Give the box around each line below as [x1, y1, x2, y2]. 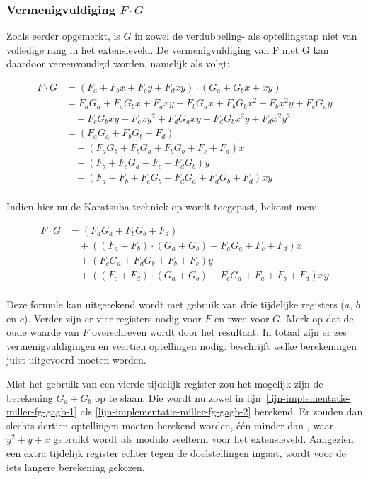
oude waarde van [6, 325, 79, 339]
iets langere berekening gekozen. [6, 459, 145, 474]
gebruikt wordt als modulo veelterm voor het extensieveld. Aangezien [53, 432, 354, 446]
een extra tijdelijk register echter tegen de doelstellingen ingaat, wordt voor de [6, 446, 346, 460]
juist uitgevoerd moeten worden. [6, 352, 146, 367]
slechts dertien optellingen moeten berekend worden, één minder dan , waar [6, 417, 334, 432]
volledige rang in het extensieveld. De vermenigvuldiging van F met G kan [6, 42, 329, 57]
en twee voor [214, 310, 270, 325]
